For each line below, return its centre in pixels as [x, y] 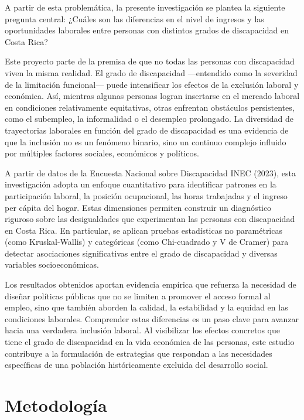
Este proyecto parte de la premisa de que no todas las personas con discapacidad [150, 61]
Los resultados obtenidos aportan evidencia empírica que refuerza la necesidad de [151, 284]
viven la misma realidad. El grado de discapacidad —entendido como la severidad [151, 72]
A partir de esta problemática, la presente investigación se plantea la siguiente [145, 7]
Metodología [56, 405]
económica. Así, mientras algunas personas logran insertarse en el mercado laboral [152, 96]
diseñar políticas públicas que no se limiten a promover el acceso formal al [138, 296]
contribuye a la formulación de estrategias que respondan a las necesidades [139, 353]
